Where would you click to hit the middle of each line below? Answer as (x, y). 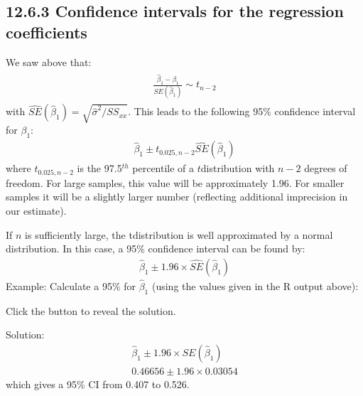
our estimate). (36, 210)
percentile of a (163, 168)
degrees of (326, 168)
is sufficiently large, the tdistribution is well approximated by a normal (179, 234)
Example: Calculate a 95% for (71, 285)
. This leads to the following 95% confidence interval (242, 111)
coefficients (47, 32)
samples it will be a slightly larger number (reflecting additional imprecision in (177, 197)
